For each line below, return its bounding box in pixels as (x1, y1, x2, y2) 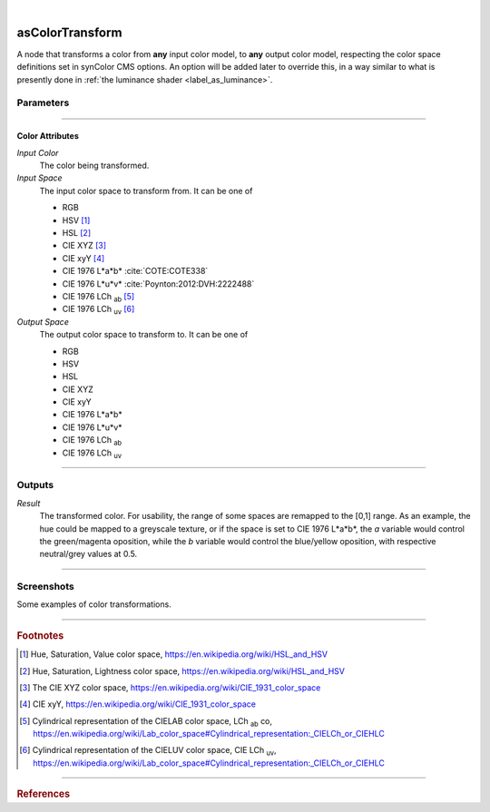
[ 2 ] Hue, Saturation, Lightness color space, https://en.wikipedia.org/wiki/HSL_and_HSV (19, 665, 345, 676)
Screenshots (16, 581, 74, 593)
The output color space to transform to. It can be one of (39, 329, 249, 340)
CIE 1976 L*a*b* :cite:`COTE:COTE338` (62, 266, 209, 277)
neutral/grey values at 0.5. (39, 549, 138, 560)
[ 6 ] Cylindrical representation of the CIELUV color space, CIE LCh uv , (19, 745, 277, 758)
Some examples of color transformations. (16, 599, 171, 610)
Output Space (16, 316, 70, 327)
